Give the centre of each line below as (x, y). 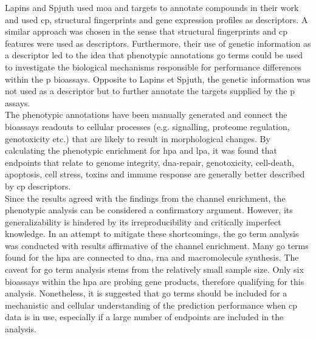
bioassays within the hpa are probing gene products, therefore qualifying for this (155, 281)
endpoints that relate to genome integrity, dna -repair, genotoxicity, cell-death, (149, 162)
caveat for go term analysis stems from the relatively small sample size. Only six (154, 269)
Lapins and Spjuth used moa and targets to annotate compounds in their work (152, 7)
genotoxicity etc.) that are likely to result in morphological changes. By (138, 138)
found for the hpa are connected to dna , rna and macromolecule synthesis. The (152, 257)
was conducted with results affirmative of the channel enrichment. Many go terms (157, 245)
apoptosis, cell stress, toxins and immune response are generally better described (155, 174)
